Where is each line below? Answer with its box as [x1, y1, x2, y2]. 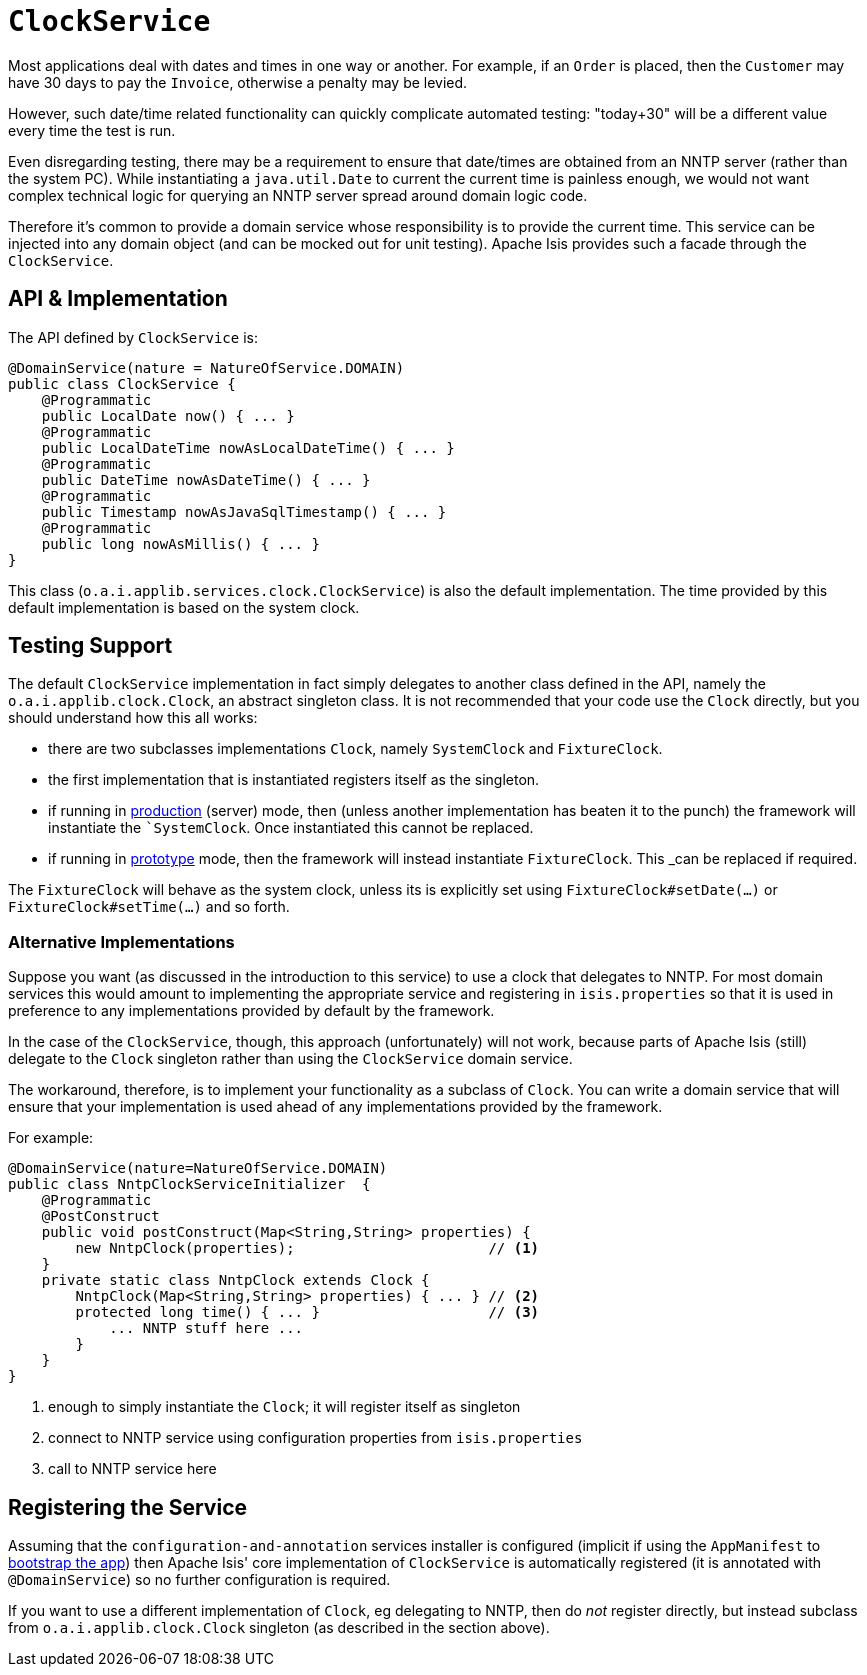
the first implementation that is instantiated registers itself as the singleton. [48, 771, 540, 789]
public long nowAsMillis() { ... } [41, 535, 320, 552]
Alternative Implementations [8, 931, 235, 952]
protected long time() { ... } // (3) [75, 1304, 540, 1321]
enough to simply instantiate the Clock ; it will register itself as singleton [48, 1398, 521, 1416]
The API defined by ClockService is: [8, 328, 258, 346]
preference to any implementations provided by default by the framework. [8, 1002, 495, 1020]
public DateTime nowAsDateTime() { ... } [41, 471, 371, 488]
